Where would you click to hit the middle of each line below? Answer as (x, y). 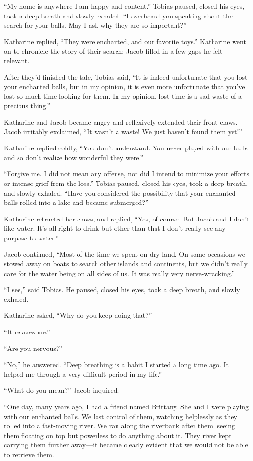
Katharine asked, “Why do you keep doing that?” (78, 315)
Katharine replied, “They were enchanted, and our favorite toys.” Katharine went (125, 41)
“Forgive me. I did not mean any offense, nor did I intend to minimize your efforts (126, 174)
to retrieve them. (29, 454)
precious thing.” (27, 105)
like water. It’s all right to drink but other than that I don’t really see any (115, 228)
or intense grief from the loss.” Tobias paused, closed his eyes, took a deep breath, (126, 183)
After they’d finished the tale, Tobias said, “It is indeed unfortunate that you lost (126, 77)
